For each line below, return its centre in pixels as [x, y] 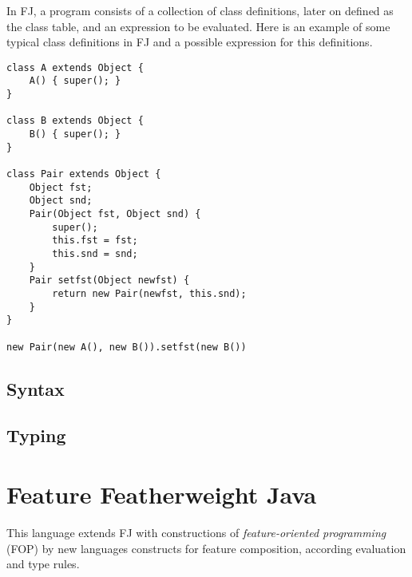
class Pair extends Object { [84, 174]
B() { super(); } [75, 134]
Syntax [36, 388]
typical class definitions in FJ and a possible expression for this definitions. [190, 42]
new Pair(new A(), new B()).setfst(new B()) [127, 347]
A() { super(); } [75, 81]
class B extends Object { [75, 121]
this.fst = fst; [95, 241]
